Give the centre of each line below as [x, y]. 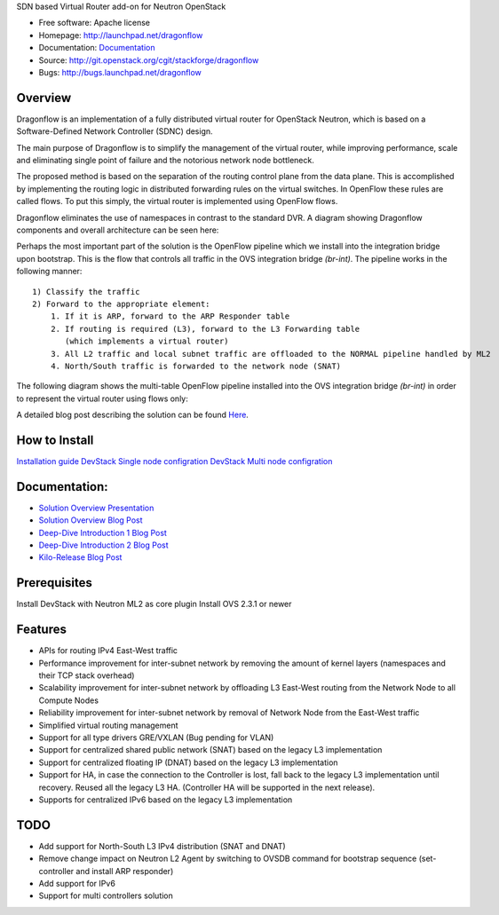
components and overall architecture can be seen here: [118, 230]
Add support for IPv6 [77, 884]
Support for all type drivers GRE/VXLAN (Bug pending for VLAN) [156, 738]
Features [41, 630]
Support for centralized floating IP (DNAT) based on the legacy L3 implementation [188, 762]
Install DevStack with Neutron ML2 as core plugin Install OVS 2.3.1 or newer [154, 604]
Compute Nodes [69, 700]
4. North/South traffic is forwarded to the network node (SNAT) [196, 366]
